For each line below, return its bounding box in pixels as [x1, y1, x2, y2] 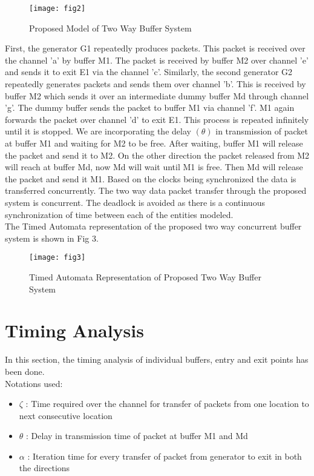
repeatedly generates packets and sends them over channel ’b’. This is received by [5, 78, 306, 90]
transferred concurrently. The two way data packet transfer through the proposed [5, 184, 307, 197]
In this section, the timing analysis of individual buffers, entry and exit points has [5, 353, 309, 366]
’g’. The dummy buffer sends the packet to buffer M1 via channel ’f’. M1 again [5, 101, 295, 114]
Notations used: [5, 377, 63, 389]
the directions [19, 461, 70, 474]
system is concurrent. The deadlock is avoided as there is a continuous [5, 196, 265, 208]
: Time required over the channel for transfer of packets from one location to [25, 397, 309, 410]
